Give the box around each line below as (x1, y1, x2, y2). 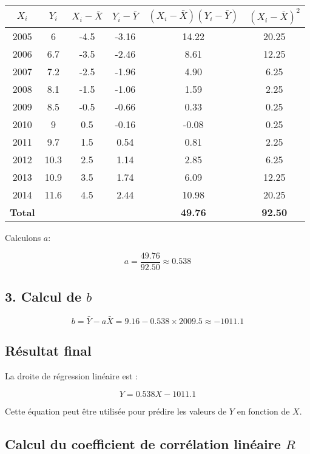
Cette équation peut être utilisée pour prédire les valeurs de (5, 404, 227, 417)
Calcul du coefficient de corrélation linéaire (5, 434, 281, 453)
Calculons (5, 231, 41, 243)
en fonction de (237, 404, 290, 417)
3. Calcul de (5, 287, 82, 306)
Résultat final (5, 341, 92, 360)
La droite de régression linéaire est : (5, 370, 138, 382)
